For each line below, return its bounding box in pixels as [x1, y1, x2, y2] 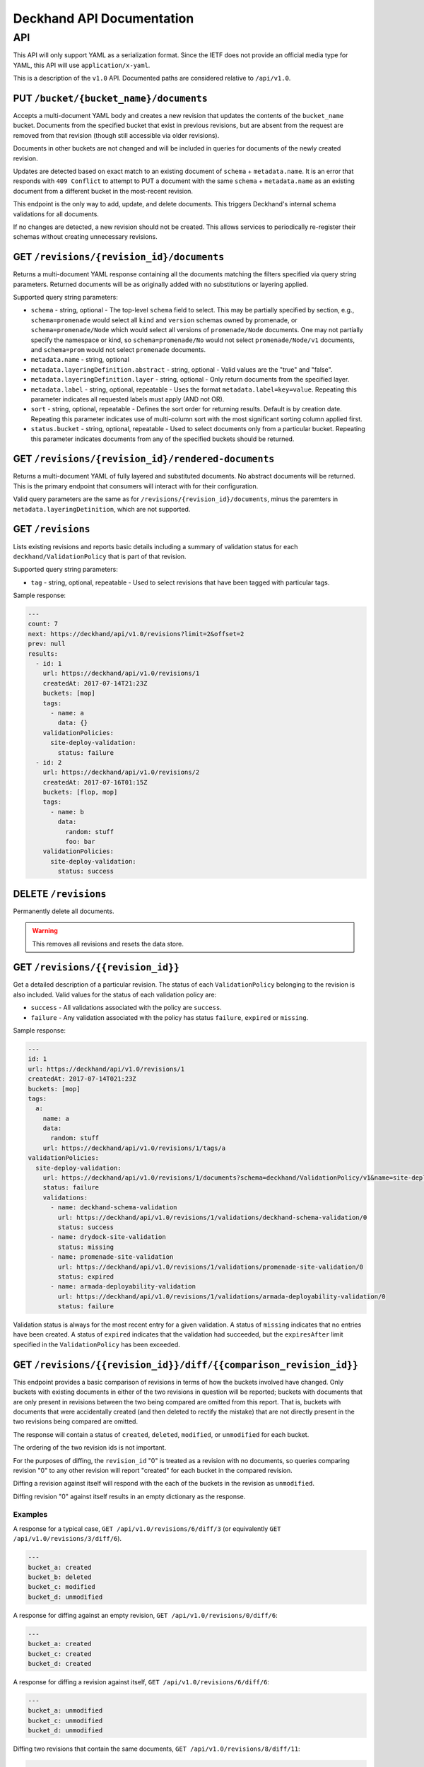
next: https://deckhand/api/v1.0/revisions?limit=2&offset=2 [28, 630, 245, 638]
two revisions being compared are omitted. [13, 1417, 138, 1426]
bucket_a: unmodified [28, 1707, 103, 1715]
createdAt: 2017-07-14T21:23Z [42, 679, 148, 687]
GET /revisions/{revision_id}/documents [13, 251, 225, 263]
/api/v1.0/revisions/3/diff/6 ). [13, 1534, 122, 1543]
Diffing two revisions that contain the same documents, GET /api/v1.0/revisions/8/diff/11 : [13, 1744, 300, 1753]
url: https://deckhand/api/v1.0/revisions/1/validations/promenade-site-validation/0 [57, 1262, 364, 1271]
